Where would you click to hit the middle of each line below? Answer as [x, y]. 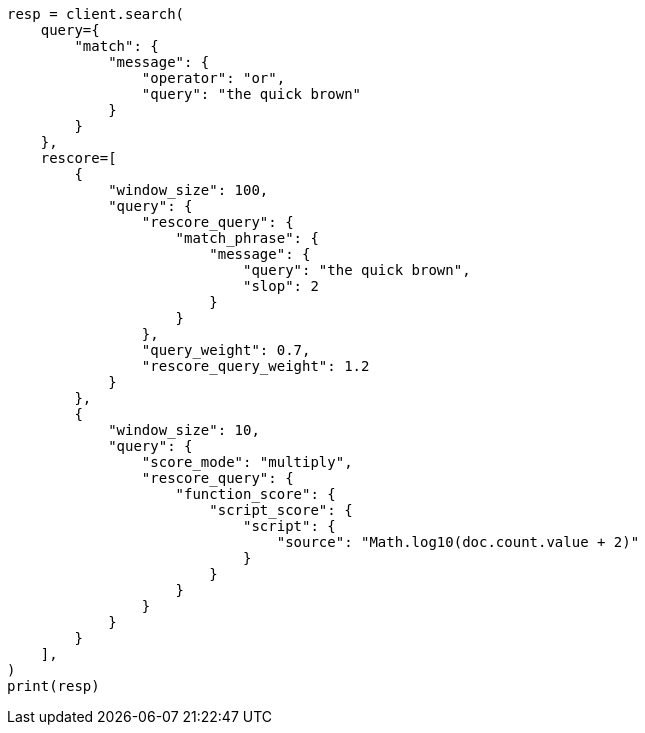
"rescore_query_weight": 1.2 [255, 366]
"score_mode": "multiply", [247, 462]
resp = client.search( [96, 14]
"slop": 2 [281, 286]
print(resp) [53, 686]
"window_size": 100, [188, 190]
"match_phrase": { [247, 238]
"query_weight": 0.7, [226, 350]
